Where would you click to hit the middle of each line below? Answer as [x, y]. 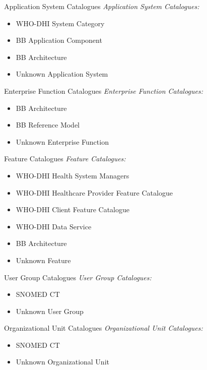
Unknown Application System [62, 74]
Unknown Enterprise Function [62, 141]
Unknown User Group [50, 311]
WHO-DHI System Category [60, 23]
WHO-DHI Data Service [54, 226]
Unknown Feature [43, 260]
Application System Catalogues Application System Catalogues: [102, 6]
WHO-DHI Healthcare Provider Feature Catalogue [94, 192]
